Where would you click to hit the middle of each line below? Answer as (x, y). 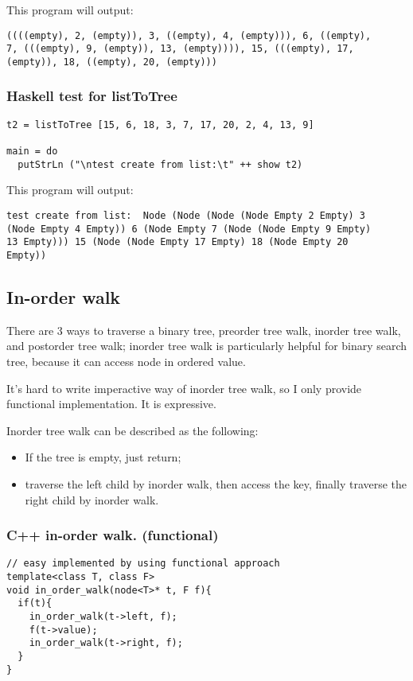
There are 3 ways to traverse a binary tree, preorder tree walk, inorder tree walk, (204, 330)
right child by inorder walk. (92, 499)
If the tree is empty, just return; (103, 457)
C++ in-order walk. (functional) (113, 535)
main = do (32, 152)
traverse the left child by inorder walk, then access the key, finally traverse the (216, 483)
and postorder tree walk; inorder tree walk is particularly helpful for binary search (207, 346)
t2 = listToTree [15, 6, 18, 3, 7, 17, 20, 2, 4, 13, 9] (160, 125)
